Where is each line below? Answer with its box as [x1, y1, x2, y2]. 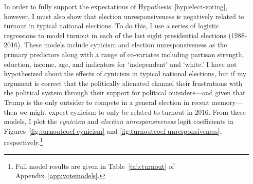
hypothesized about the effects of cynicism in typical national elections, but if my [4, 68, 247, 79]
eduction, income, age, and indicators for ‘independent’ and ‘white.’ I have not [4, 59, 237, 69]
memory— [212, 97, 243, 107]
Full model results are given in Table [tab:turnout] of [15, 161, 174, 171]
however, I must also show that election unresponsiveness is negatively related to [4, 11, 245, 21]
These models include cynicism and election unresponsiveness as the [24, 40, 227, 50]
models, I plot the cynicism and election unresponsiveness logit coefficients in [4, 116, 234, 126]
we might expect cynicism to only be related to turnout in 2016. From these [19, 106, 246, 117]
